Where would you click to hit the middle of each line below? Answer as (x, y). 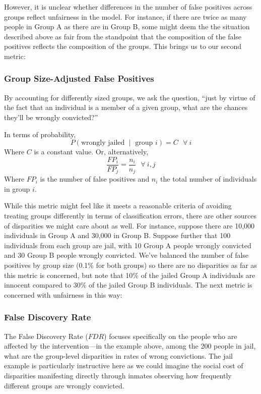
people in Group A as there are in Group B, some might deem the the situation (127, 26)
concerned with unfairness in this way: (63, 294)
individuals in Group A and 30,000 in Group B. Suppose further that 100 (117, 235)
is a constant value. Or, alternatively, (91, 152)
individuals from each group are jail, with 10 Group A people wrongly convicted (128, 245)
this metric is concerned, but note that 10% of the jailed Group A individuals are (130, 275)
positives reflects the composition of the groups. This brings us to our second (123, 46)
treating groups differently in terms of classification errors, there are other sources (130, 216)
